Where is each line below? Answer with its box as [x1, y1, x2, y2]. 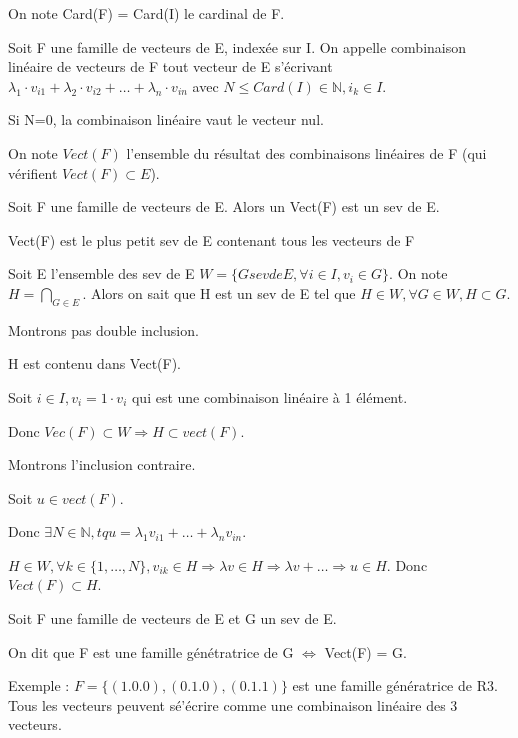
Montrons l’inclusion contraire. [8, 454, 196, 475]
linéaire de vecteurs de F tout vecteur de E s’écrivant [8, 56, 333, 77]
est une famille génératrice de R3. [292, 675, 498, 696]
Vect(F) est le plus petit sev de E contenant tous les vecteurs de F [8, 229, 415, 250]
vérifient [8, 162, 58, 183]
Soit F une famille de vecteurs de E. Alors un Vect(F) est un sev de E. [8, 196, 440, 217]
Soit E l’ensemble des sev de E [8, 263, 195, 284]
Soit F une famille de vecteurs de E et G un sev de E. [8, 608, 337, 629]
